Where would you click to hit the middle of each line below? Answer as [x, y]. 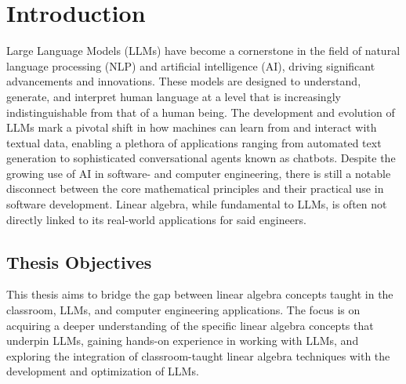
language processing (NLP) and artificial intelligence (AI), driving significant [191, 65]
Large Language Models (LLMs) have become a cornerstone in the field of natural [203, 51]
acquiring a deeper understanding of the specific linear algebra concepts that [190, 325]
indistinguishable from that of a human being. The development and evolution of [201, 112]
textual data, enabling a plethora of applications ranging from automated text [194, 142]
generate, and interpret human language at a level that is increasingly [174, 96]
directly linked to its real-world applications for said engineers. [156, 219]
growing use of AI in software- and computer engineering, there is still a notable [199, 173]
